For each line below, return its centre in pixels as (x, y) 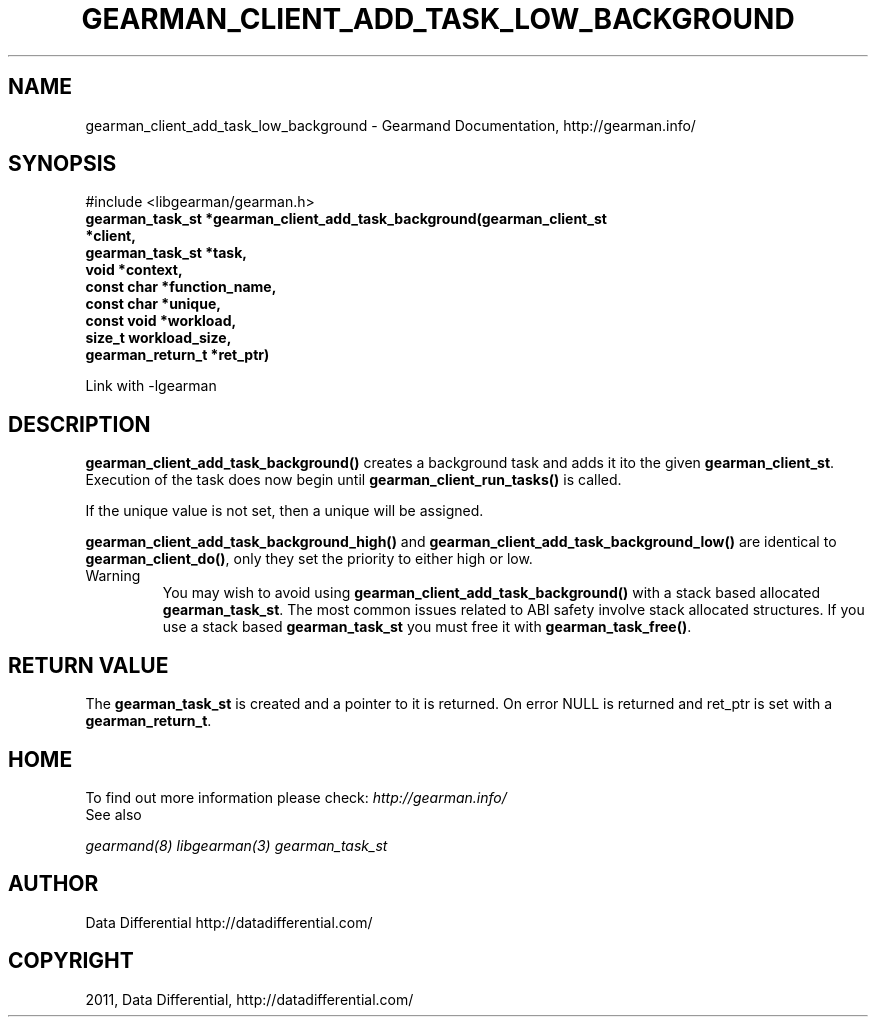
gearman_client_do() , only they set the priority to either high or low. (309, 559)
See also (113, 814)
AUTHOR (53, 884)
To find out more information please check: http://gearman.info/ (296, 797)
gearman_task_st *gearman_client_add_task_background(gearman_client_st (346, 219)
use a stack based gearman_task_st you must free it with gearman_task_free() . (427, 627)
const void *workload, (161, 321)
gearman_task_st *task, (166, 253)
